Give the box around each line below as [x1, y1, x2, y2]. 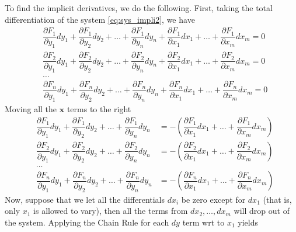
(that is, [263, 193, 292, 205]
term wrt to [182, 216, 225, 228]
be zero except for [181, 193, 246, 205]
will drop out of [234, 205, 290, 217]
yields [238, 216, 258, 228]
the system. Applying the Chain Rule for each [5, 216, 169, 228]
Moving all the [5, 102, 57, 115]
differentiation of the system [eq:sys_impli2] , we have [5, 13, 195, 25]
